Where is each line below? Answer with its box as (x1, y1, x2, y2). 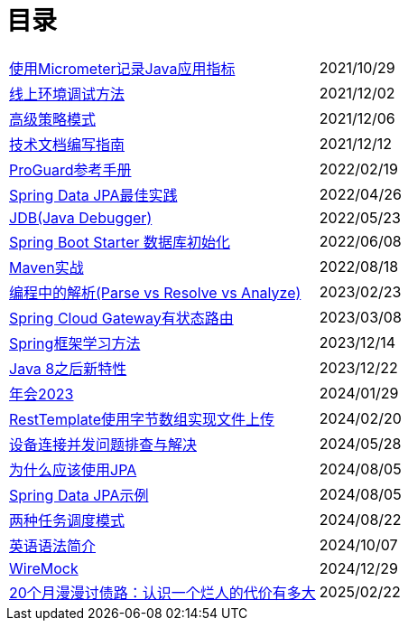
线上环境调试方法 (9, 84, 125, 103)
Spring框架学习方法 (9, 333, 141, 352)
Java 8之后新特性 (9, 359, 127, 378)
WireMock (9, 558, 79, 577)
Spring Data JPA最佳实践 (9, 185, 178, 204)
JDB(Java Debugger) (9, 208, 153, 227)
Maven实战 (9, 258, 84, 277)
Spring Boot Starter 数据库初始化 (9, 232, 231, 251)
